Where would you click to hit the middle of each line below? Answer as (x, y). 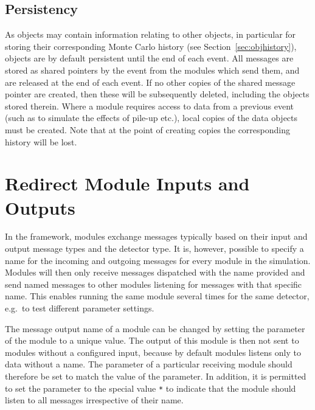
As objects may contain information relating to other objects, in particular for (151, 34)
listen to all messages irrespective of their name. (94, 400)
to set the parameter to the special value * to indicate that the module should (151, 388)
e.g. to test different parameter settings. (80, 308)
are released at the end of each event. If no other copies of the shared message (150, 82)
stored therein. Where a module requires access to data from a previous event (150, 106)
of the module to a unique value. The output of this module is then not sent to (152, 340)
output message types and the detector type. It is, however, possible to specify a (154, 248)
